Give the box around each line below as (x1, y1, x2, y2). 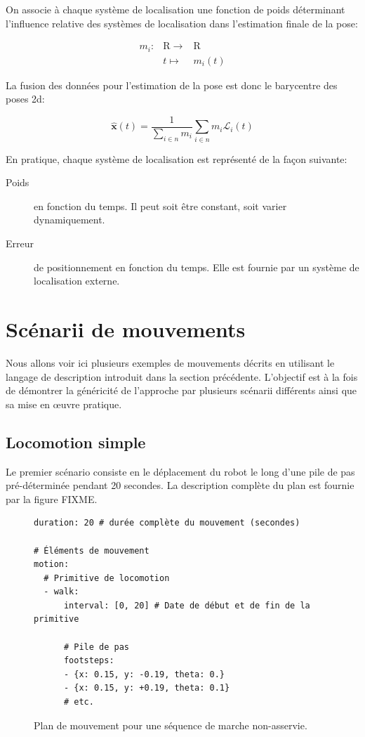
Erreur (6, 236, 34, 251)
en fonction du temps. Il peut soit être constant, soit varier (34, 198, 287, 213)
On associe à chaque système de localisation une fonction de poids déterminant (6, 2, 345, 16)
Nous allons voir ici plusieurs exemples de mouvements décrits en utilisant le (6, 355, 335, 370)
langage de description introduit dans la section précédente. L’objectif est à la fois (6, 369, 358, 384)
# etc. (63, 697, 94, 707)
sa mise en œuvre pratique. (6, 396, 122, 411)
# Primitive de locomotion (44, 573, 170, 583)
